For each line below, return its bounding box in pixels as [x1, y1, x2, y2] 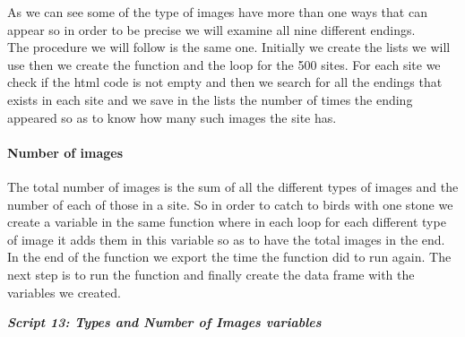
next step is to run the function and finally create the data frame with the [7, 264, 415, 283]
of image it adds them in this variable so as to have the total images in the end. [7, 229, 445, 248]
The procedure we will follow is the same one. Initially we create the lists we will [7, 38, 451, 56]
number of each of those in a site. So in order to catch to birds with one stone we [7, 194, 453, 213]
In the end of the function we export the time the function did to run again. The [7, 247, 452, 266]
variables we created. [7, 282, 121, 301]
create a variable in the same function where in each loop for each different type [7, 212, 446, 231]
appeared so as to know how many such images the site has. [7, 108, 337, 126]
